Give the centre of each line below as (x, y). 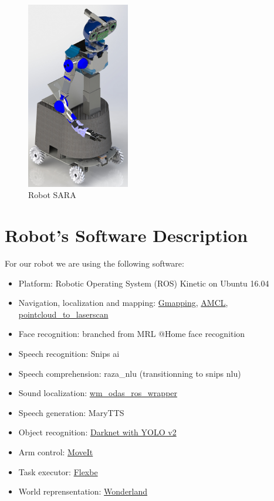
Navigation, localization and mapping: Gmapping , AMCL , (123, 303)
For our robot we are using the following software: (94, 263)
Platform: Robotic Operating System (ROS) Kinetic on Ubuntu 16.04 (144, 283)
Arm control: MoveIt (56, 451)
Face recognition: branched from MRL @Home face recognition (132, 334)
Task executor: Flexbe (58, 471)
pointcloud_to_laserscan (63, 314)
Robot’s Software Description (126, 235)
